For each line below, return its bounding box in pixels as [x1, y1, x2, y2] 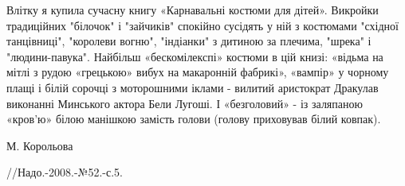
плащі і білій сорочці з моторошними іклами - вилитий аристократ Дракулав [6, 79, 379, 95]
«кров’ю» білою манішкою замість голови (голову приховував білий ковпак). [6, 110, 381, 127]
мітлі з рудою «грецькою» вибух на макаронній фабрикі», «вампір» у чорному [6, 64, 389, 80]
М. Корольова [6, 137, 73, 153]
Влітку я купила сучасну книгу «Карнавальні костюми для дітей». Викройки [6, 2, 379, 17]
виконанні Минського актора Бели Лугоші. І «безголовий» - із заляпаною [6, 95, 363, 111]
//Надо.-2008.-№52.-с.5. [6, 164, 123, 180]
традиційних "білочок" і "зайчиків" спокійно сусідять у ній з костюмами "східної [6, 17, 399, 33]
